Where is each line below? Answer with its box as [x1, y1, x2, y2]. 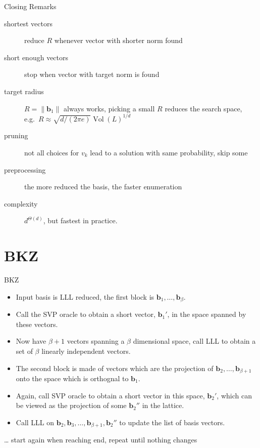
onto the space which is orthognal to [16, 373, 129, 383]
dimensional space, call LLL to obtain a [133, 336, 256, 346]
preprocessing [4, 164, 46, 175]
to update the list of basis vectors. [119, 417, 225, 427]
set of [16, 345, 33, 356]
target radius [4, 86, 44, 96]
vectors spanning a [67, 336, 125, 346]
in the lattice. [142, 400, 184, 411]
